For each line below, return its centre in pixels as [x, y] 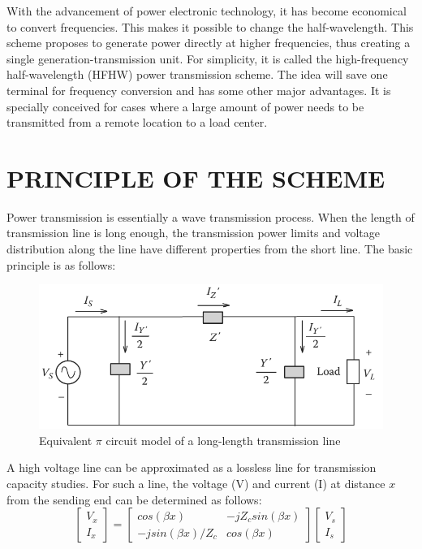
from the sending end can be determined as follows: [134, 499]
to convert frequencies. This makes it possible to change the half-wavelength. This [210, 26]
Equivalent [66, 440]
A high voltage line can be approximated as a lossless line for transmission [192, 467]
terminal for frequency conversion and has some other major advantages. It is [199, 90]
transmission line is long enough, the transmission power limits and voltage [194, 233]
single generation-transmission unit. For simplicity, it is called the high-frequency [208, 58]
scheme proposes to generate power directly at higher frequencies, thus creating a [209, 43]
